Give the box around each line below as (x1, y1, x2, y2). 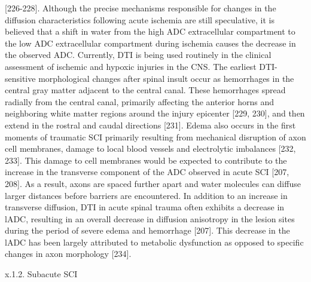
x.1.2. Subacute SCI (5, 268, 78, 280)
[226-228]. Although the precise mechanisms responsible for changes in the (5, 2, 276, 14)
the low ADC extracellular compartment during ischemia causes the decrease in (5, 36, 296, 49)
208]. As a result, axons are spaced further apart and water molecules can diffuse (5, 177, 301, 189)
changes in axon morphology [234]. (5, 247, 132, 260)
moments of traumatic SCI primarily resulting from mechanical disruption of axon (5, 130, 306, 143)
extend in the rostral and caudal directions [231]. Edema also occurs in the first (5, 118, 296, 131)
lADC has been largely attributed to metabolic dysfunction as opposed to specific (5, 235, 304, 248)
